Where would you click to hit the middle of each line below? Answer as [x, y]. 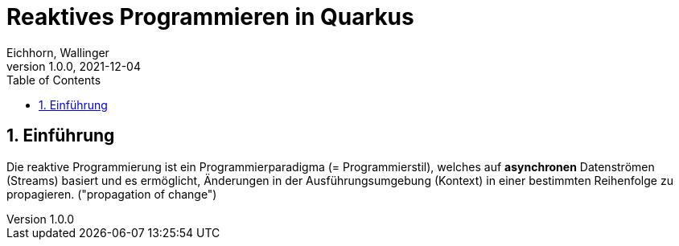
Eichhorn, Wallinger [58, 52]
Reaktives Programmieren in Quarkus [210, 17]
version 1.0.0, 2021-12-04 [74, 66]
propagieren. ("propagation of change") [112, 194]
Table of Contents [54, 80]
